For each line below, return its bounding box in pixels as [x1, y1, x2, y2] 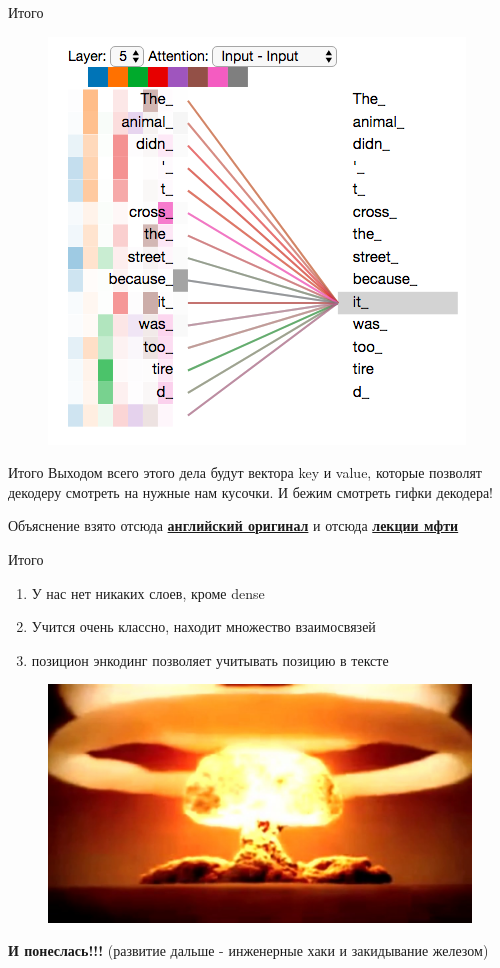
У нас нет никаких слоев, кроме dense [31, 582, 265, 603]
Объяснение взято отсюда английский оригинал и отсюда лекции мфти [8, 515, 459, 536]
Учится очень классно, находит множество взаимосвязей [31, 616, 376, 637]
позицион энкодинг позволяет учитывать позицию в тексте [31, 649, 389, 670]
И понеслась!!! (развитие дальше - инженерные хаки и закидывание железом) [8, 940, 489, 961]
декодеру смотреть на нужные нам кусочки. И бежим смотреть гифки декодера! [8, 481, 493, 502]
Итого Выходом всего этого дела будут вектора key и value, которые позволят [8, 462, 482, 483]
